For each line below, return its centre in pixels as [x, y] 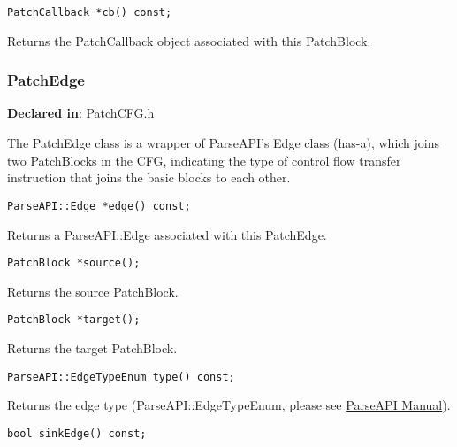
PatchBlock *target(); [74, 320]
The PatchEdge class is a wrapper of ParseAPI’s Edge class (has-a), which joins [224, 143]
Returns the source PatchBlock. [93, 291]
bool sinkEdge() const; [77, 433]
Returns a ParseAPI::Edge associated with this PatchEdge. [167, 234]
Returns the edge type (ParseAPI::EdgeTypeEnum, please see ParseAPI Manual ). [229, 405]
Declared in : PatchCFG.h [81, 113]
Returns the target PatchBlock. [92, 348]
